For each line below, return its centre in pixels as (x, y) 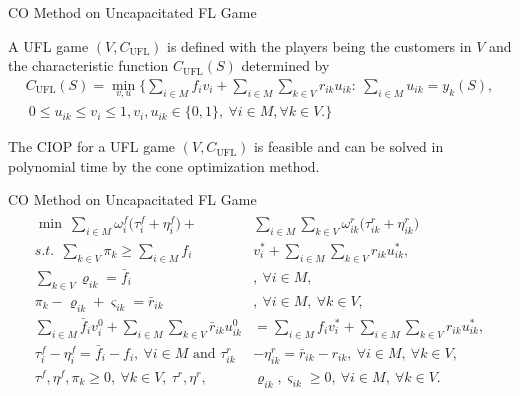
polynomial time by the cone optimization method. (164, 165)
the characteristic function (88, 65)
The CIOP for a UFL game (92, 146)
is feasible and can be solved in (348, 146)
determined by (285, 65)
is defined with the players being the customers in (319, 45)
